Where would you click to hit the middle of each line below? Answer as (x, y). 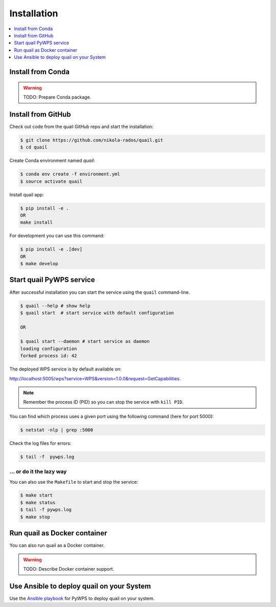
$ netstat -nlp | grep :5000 (57, 430)
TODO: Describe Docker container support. (69, 569)
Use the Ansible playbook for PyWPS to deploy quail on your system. (82, 598)
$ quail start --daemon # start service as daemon (85, 341)
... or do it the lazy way (38, 472)
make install (37, 222)
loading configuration (49, 349)
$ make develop (39, 264)
